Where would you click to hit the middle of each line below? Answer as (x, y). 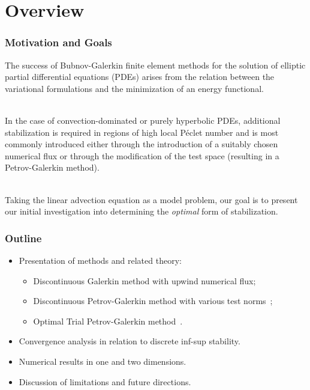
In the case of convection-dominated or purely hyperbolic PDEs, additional (143, 120)
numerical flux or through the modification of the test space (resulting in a (142, 155)
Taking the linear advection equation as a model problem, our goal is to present (151, 199)
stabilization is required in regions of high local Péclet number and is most (142, 132)
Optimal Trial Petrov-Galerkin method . (108, 321)
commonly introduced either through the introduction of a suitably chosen (142, 144)
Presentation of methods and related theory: (100, 260)
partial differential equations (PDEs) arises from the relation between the (140, 77)
